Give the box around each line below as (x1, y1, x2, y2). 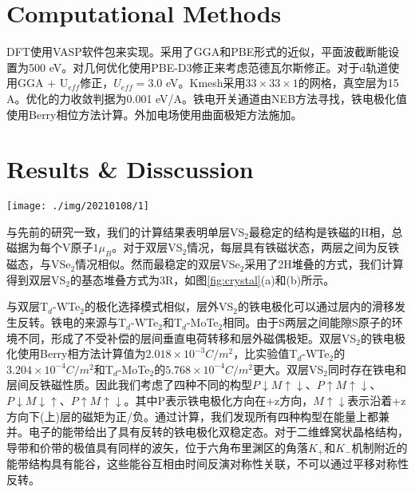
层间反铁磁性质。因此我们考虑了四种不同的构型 (6, 376, 252, 393)
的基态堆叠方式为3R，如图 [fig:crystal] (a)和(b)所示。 (69, 271, 335, 288)
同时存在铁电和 (327, 360, 406, 377)
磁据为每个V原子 (6, 239, 93, 256)
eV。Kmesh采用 (165, 74, 246, 91)
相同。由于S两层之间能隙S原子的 (223, 314, 392, 331)
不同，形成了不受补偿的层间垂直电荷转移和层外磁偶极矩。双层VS (17, 329, 357, 346)
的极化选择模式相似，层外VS (84, 298, 234, 315)
